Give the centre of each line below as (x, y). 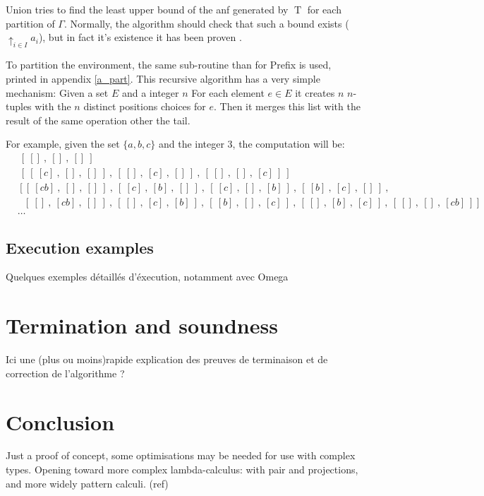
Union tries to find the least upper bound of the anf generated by (147, 9)
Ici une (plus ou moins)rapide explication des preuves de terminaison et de (167, 359)
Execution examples (80, 247)
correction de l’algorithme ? (65, 373)
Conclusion (60, 421)
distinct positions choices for (145, 106)
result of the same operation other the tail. (98, 120)
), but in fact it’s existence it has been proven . (140, 37)
